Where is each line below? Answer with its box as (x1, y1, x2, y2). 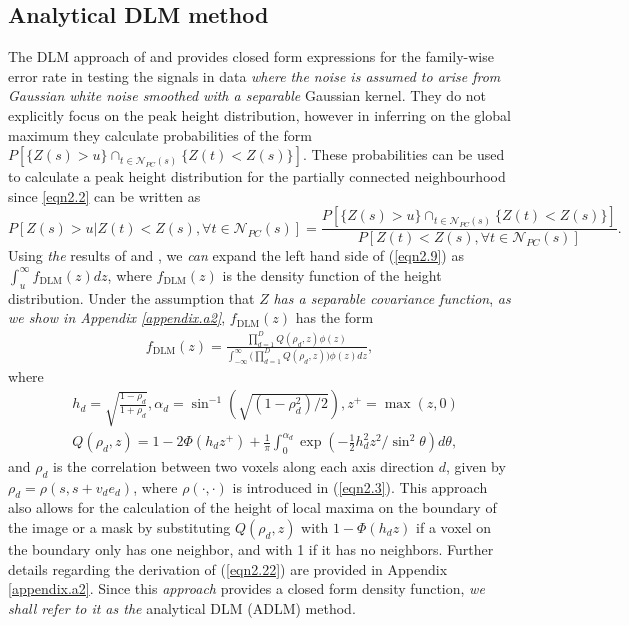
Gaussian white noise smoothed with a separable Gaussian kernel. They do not (8, 85, 487, 106)
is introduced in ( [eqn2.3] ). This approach (232, 476, 488, 497)
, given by (446, 455, 506, 476)
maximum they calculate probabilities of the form (8, 124, 312, 145)
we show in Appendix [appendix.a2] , (8, 307, 226, 328)
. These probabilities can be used (302, 144, 505, 165)
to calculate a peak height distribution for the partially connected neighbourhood (8, 166, 506, 187)
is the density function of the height (222, 264, 442, 285)
